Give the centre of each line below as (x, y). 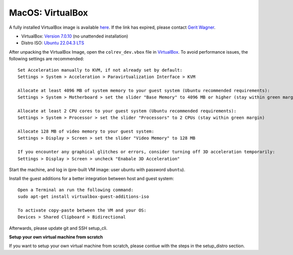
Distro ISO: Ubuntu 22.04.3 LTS (53, 43)
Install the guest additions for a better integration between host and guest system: (92, 178)
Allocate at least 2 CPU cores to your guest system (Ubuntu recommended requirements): (127, 111)
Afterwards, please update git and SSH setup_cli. (58, 228)
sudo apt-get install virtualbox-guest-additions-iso (83, 197)
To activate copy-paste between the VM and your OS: (82, 210)
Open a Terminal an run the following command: (76, 190)
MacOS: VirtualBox (49, 13)
